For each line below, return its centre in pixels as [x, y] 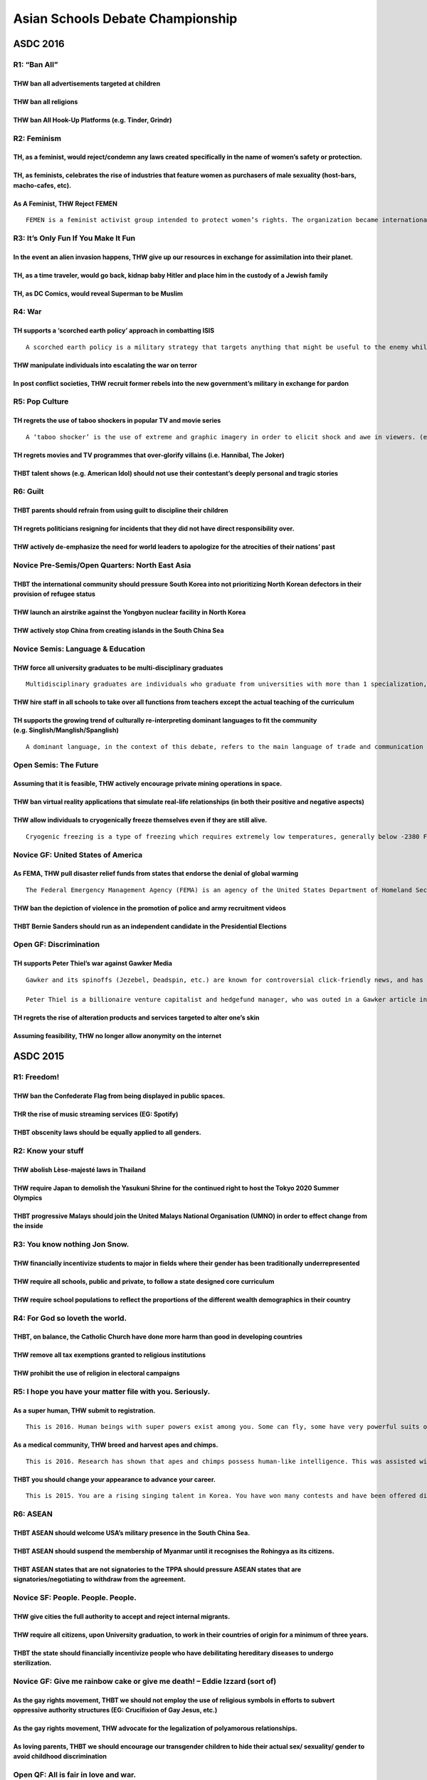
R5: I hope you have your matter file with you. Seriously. [112, 1392]
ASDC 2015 [39, 1056]
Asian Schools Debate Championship [125, 19]
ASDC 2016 [39, 44]
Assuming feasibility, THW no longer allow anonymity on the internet [117, 1036]
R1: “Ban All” [36, 64]
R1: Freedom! [36, 1077]
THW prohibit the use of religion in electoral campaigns [97, 1373]
